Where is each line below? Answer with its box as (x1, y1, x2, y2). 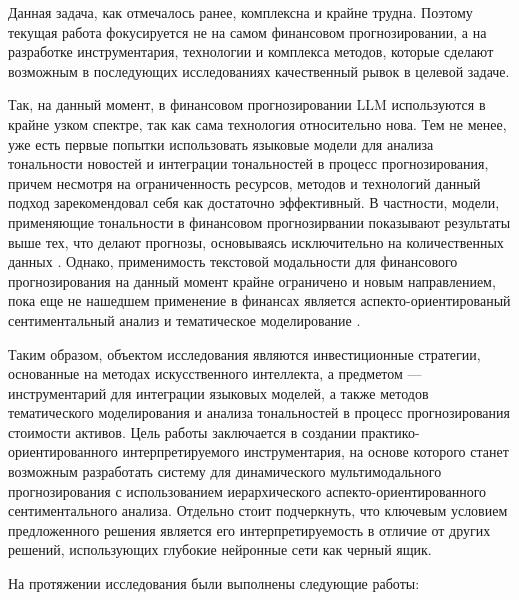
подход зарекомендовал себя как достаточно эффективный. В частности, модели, (8, 192, 500, 213)
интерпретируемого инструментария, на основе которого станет (122, 441, 509, 462)
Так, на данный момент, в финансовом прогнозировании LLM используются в (8, 94, 486, 115)
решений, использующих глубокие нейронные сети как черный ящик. (8, 539, 432, 560)
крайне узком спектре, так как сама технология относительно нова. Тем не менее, (8, 113, 507, 134)
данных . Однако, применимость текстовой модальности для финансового (8, 251, 458, 272)
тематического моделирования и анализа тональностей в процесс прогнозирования (8, 402, 510, 423)
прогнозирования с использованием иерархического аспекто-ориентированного (8, 480, 487, 501)
